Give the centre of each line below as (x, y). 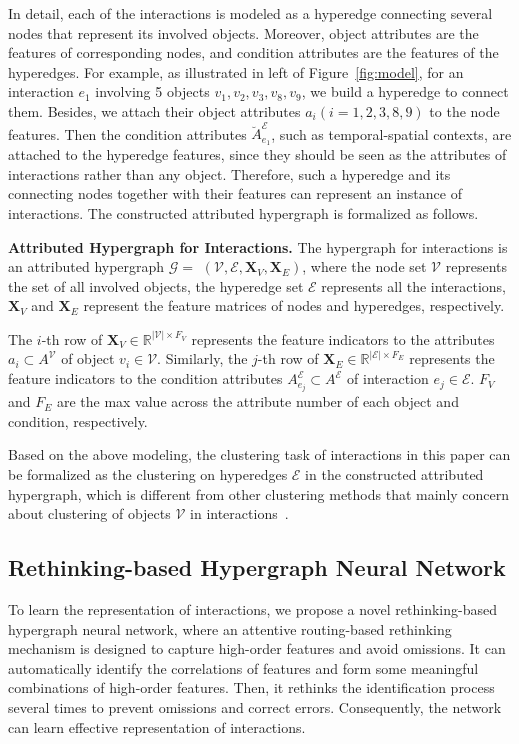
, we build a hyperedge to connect (405, 91)
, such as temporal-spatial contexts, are (391, 133)
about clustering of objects (89, 513)
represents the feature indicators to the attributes (343, 338)
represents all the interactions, (414, 285)
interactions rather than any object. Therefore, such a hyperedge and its (229, 173)
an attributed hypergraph (86, 266)
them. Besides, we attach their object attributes (154, 110)
